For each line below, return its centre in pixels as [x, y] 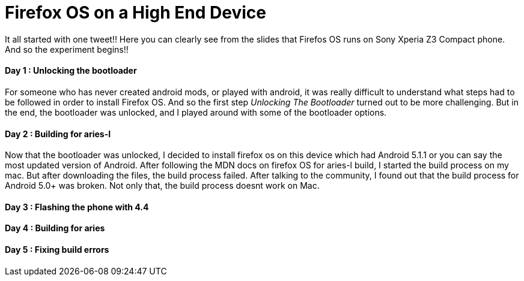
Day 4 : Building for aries [55, 228]
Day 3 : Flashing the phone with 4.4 [77, 207]
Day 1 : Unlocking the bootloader [71, 71]
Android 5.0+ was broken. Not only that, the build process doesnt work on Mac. [162, 186]
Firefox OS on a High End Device [136, 13]
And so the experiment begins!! [67, 49]
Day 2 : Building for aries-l [58, 134]
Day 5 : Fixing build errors [57, 250]
